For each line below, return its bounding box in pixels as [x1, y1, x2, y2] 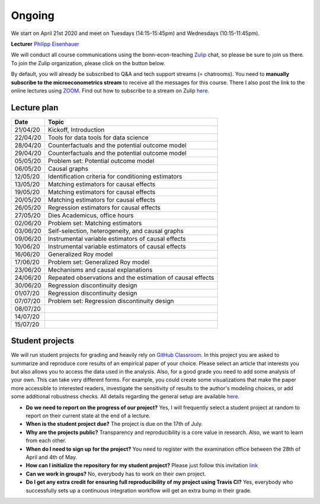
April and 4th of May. [25, 454, 77, 461]
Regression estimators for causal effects [47, 203, 161, 212]
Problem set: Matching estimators [47, 219, 142, 227]
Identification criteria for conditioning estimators [47, 172, 183, 180]
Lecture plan [11, 103, 59, 113]
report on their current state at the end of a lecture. [25, 412, 151, 419]
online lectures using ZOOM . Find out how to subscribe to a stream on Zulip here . [11, 87, 210, 94]
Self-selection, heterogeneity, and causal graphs [47, 227, 184, 235]
